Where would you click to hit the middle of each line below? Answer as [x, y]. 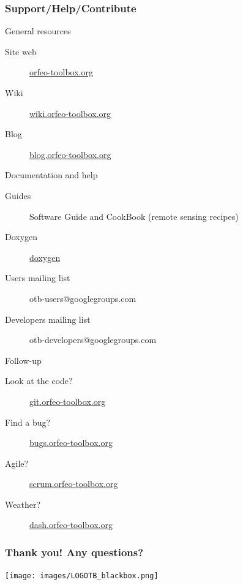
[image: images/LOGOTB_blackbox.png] [82, 576]
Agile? [17, 463]
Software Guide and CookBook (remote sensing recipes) [134, 216]
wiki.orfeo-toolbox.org [70, 113]
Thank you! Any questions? [74, 552]
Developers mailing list [48, 319]
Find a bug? [28, 422]
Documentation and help [51, 175]
